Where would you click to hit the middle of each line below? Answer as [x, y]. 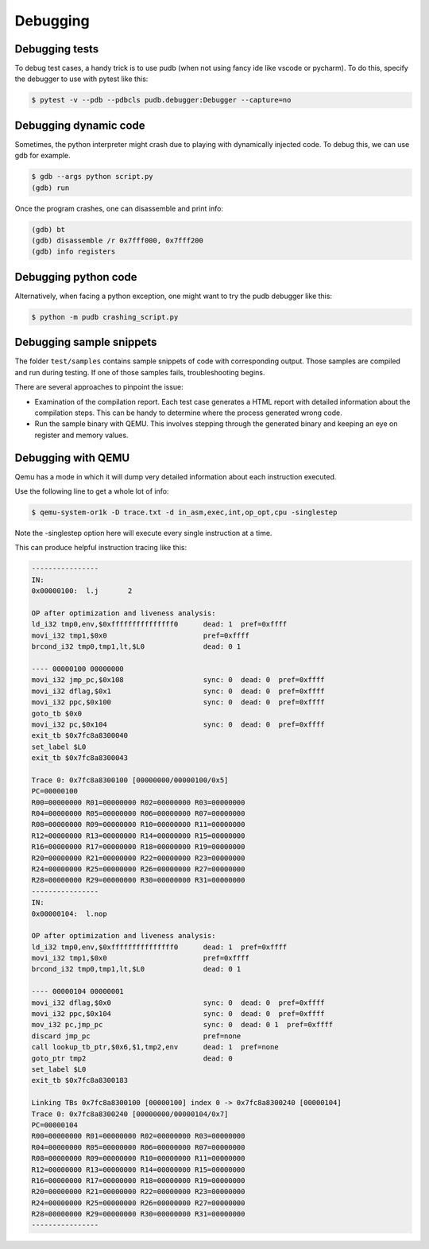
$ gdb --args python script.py [93, 176]
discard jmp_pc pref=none [136, 1036]
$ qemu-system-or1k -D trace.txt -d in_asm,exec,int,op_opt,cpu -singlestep [184, 512]
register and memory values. [81, 435]
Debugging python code [76, 277]
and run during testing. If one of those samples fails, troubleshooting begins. [140, 372]
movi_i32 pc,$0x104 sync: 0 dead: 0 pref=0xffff [178, 724]
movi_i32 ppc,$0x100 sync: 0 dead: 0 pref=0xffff [178, 702]
